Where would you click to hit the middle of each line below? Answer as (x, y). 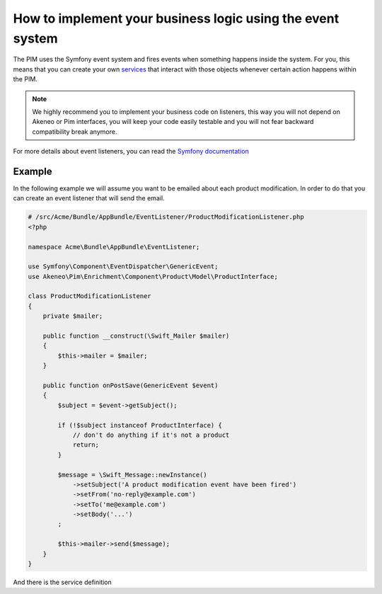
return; (86, 445)
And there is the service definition (63, 582)
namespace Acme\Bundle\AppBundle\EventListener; (114, 247)
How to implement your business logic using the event (176, 18)
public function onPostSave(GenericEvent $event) (131, 385)
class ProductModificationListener (89, 296)
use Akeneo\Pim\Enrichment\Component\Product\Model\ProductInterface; (153, 276)
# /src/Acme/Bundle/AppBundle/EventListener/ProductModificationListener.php (166, 217)
